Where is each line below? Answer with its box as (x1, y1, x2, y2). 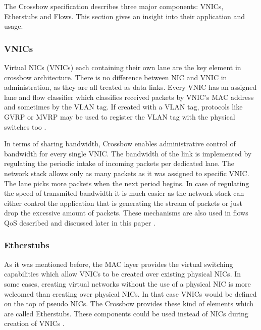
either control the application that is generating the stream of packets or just (4, 197, 242, 208)
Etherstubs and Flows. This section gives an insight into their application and (4, 11, 245, 21)
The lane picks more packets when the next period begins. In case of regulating (4, 178, 249, 188)
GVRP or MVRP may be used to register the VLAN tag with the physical (4, 111, 235, 122)
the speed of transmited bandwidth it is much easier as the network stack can (4, 188, 244, 198)
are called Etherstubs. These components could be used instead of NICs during (4, 308, 248, 318)
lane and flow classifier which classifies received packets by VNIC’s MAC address (4, 91, 254, 102)
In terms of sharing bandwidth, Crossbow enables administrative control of (4, 138, 236, 149)
